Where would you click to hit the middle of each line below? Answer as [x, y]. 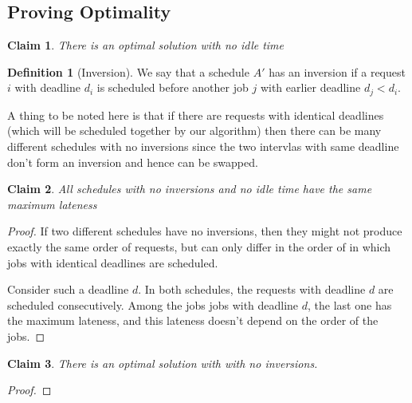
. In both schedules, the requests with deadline [252, 289]
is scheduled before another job [173, 87]
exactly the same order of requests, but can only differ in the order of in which [199, 247]
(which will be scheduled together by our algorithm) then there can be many [194, 130]
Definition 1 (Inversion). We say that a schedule [128, 71]
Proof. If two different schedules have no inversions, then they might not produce [205, 231]
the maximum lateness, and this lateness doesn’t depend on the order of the [193, 320]
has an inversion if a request [337, 71]
